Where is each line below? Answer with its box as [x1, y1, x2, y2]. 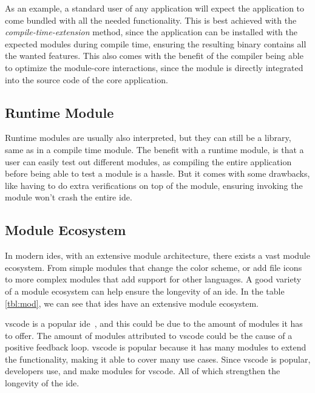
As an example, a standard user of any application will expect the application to [5, 2, 305, 14]
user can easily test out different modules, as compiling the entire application [5, 155, 292, 168]
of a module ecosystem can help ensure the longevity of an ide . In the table [5, 284, 285, 297]
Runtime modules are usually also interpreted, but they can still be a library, [5, 131, 291, 144]
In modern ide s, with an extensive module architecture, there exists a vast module [5, 249, 310, 262]
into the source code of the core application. [5, 73, 168, 86]
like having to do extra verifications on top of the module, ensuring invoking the [5, 179, 303, 191]
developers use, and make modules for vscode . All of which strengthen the [5, 364, 280, 377]
